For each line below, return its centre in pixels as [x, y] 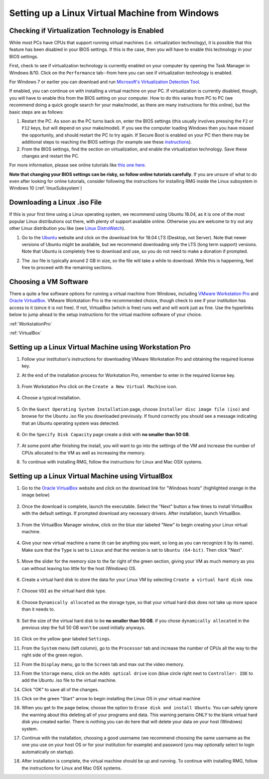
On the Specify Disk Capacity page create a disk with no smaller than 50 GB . [106, 435]
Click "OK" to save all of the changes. [60, 689]
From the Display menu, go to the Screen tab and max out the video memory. [103, 664]
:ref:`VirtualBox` [25, 333]
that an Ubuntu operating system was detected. [70, 423]
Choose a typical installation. [51, 398]
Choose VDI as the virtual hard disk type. [64, 591]
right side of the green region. [52, 655]
